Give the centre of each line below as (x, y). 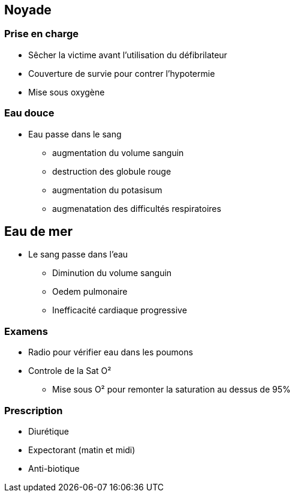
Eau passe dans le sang (75, 134)
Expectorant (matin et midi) (82, 450)
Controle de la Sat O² (70, 371)
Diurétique (49, 431)
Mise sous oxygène (67, 92)
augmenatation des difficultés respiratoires (137, 208)
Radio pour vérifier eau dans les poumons (111, 352)
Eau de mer (38, 231)
